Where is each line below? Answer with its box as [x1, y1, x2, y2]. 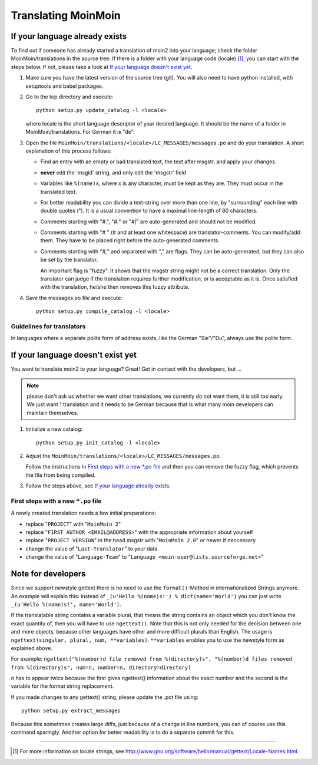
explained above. [11, 644, 52, 651]
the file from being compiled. [25, 471, 96, 479]
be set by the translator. [40, 256, 98, 263]
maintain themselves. [26, 409, 79, 416]
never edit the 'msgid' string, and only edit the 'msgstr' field [40, 169, 187, 176]
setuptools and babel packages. [25, 83, 104, 90]
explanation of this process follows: [25, 147, 112, 154]
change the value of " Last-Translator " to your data [25, 545, 158, 552]
